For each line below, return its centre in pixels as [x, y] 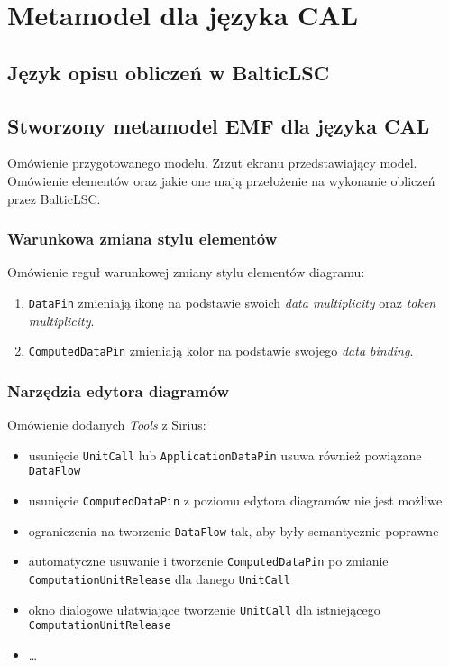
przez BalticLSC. [54, 198]
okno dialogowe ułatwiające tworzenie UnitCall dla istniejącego [204, 609]
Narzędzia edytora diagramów [119, 390]
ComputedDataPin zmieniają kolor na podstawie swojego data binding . [221, 351]
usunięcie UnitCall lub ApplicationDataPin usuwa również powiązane [225, 454]
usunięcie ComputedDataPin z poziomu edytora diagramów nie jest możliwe [235, 500]
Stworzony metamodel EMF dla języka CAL [219, 125]
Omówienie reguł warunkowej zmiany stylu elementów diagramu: [186, 272]
